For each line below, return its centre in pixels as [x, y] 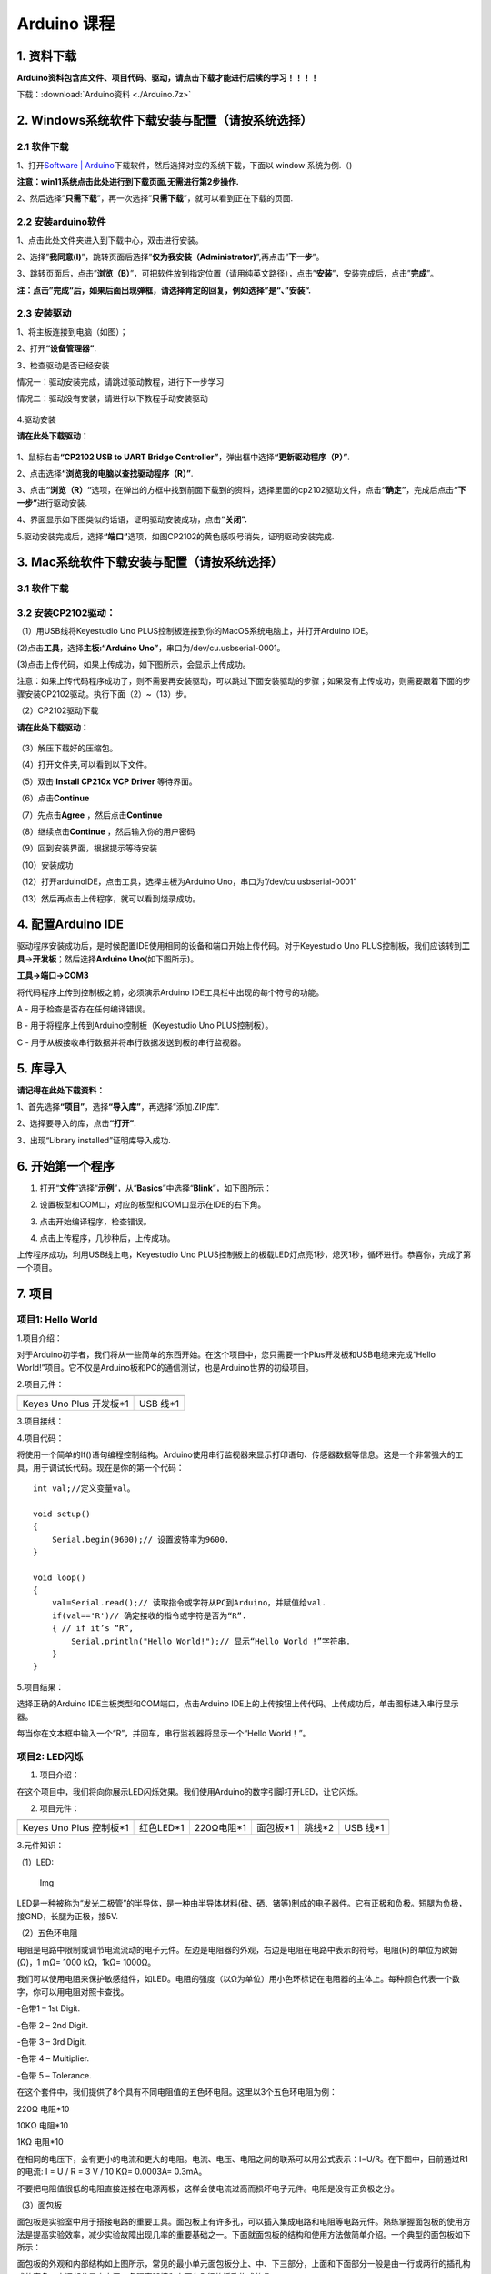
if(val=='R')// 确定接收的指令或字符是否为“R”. [149, 1615]
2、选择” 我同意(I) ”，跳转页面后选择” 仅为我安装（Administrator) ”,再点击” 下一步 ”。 [170, 257]
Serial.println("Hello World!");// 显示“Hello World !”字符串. [211, 1641]
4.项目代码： [40, 1438]
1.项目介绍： [40, 1338]
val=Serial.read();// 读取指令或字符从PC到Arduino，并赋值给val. [189, 1603]
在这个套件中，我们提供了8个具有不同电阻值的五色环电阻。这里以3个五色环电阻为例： [177, 2092]
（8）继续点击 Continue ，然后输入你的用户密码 [106, 831]
